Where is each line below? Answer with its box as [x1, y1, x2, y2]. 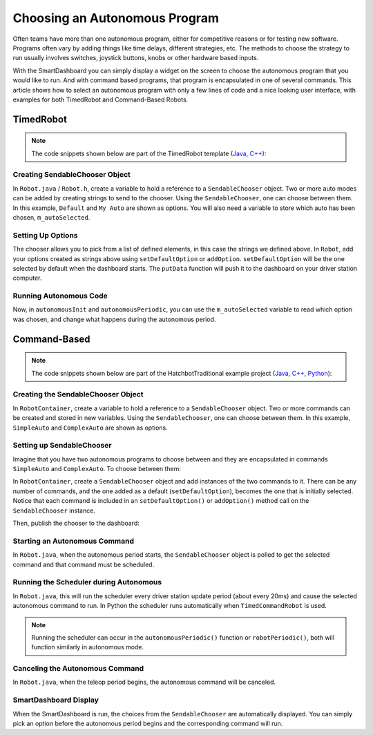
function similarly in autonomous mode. [31, 643, 144, 651]
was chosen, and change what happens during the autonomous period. [12, 315, 216, 323]
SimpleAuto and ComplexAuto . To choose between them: [12, 465, 181, 473]
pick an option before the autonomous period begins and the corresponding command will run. [12, 719, 283, 727]
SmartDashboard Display [12, 695, 99, 705]
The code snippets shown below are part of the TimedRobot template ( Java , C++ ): [31, 149, 267, 157]
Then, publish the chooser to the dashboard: [12, 519, 140, 528]
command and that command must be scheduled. [12, 560, 155, 569]
